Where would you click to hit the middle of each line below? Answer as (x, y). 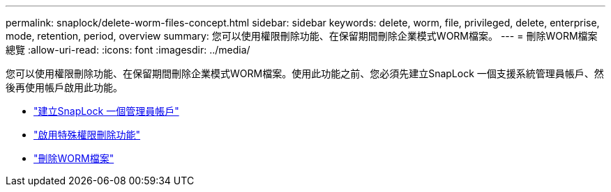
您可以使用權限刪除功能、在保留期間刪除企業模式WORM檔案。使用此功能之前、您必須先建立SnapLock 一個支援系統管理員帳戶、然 (305, 73)
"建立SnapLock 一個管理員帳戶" (106, 111)
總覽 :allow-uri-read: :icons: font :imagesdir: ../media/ (128, 50)
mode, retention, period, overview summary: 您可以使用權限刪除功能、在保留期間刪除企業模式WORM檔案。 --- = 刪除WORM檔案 (302, 36)
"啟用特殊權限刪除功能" (87, 135)
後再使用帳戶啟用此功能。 (64, 87)
